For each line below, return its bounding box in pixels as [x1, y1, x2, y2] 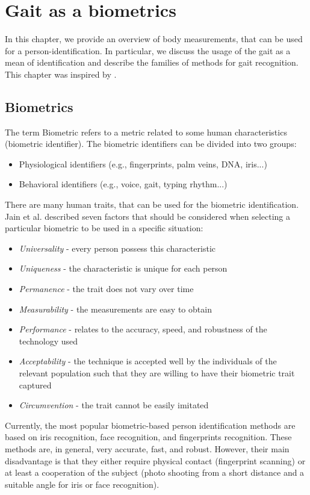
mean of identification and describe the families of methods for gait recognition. [5, 56, 299, 69]
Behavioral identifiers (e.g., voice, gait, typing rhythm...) [19, 178, 228, 190]
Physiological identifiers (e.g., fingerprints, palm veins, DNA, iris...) [19, 157, 267, 170]
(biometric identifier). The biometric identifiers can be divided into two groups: [5, 137, 297, 150]
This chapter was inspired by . [5, 67, 117, 80]
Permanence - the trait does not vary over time [19, 282, 194, 295]
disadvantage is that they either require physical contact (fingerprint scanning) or [5, 454, 306, 467]
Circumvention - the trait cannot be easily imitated [19, 399, 209, 411]
